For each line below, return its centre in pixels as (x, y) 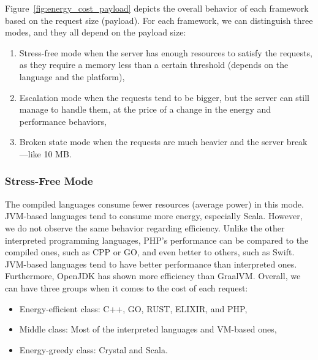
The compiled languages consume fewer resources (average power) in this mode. (154, 204)
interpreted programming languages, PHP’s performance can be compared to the (157, 240)
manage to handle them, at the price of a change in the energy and (145, 109)
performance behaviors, (63, 121)
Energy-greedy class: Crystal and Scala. (93, 349)
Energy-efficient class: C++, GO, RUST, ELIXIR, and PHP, (133, 308)
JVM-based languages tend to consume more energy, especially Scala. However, (154, 216)
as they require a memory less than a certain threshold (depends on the (154, 65)
